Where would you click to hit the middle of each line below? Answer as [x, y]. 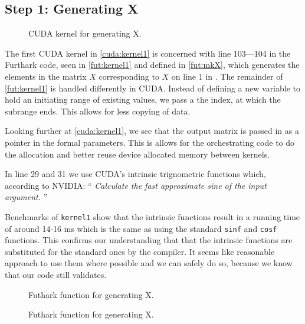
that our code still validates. [56, 275]
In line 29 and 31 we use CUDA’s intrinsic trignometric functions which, [135, 174]
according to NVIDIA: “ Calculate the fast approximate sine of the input [136, 185]
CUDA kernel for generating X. [85, 33]
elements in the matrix [46, 76]
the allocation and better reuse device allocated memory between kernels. [137, 154]
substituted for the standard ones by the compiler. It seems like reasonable [140, 251]
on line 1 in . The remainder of [227, 76]
